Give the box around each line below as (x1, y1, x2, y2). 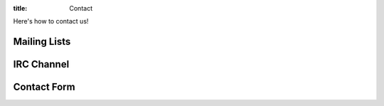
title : (13, 4, 28, 12)
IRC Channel (13, 58, 70, 70)
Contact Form (13, 81, 75, 93)
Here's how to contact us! (13, 17, 89, 26)
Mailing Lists (13, 36, 71, 48)
